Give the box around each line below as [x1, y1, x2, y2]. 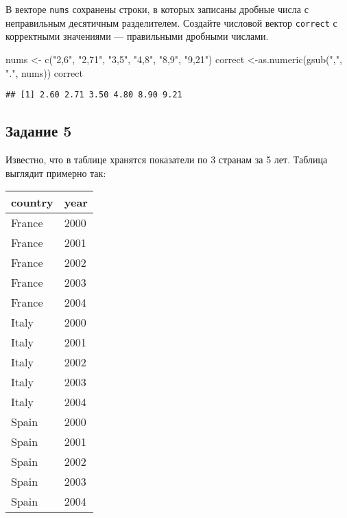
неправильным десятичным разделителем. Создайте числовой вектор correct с [5, 15, 337, 30]
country [11, 194, 53, 211]
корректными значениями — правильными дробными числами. [5, 29, 269, 43]
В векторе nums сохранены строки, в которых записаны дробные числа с [5, 2, 309, 16]
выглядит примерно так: [5, 165, 106, 180]
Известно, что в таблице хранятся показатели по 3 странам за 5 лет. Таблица [5, 152, 328, 166]
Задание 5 [5, 120, 72, 141]
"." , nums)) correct [5, 65, 83, 80]
